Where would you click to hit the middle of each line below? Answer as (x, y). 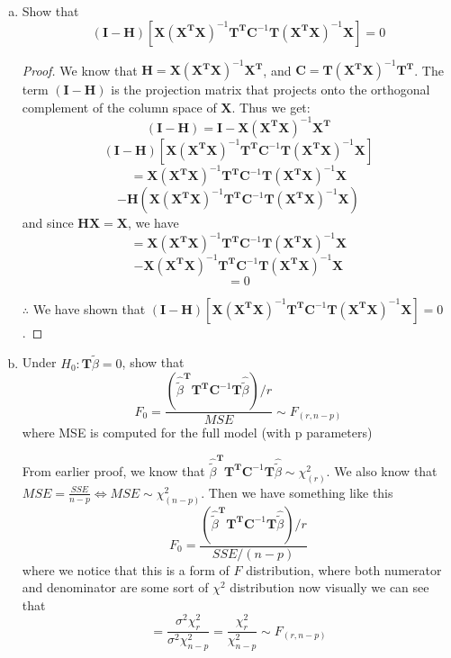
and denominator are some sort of (115, 587)
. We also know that (382, 470)
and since (48, 223)
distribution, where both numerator (344, 569)
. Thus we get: (271, 107)
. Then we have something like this (297, 492)
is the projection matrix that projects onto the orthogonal (271, 90)
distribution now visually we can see (329, 587)
